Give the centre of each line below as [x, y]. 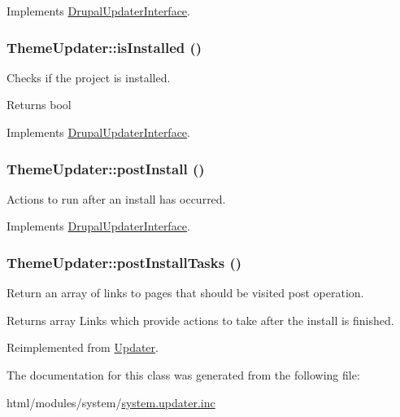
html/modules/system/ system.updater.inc [111, 402]
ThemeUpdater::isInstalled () [104, 47]
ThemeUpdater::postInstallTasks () [124, 262]
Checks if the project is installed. [89, 77]
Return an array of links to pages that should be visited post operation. [185, 293]
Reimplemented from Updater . [83, 347]
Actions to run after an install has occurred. [116, 198]
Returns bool [39, 105]
